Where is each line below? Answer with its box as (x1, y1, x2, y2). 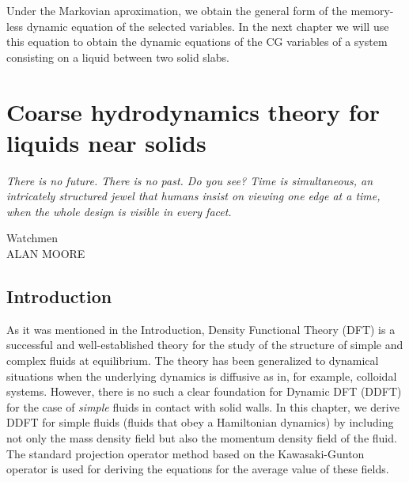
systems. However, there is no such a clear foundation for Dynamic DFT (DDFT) (6, 383, 402, 400)
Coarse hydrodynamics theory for (6, 95, 381, 127)
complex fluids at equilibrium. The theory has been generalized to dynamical (6, 352, 379, 369)
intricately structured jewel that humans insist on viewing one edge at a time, (6, 188, 381, 204)
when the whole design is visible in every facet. (6, 203, 232, 219)
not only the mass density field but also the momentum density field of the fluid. (6, 430, 397, 446)
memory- (350, 2, 394, 18)
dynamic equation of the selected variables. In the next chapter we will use (26, 17, 389, 34)
